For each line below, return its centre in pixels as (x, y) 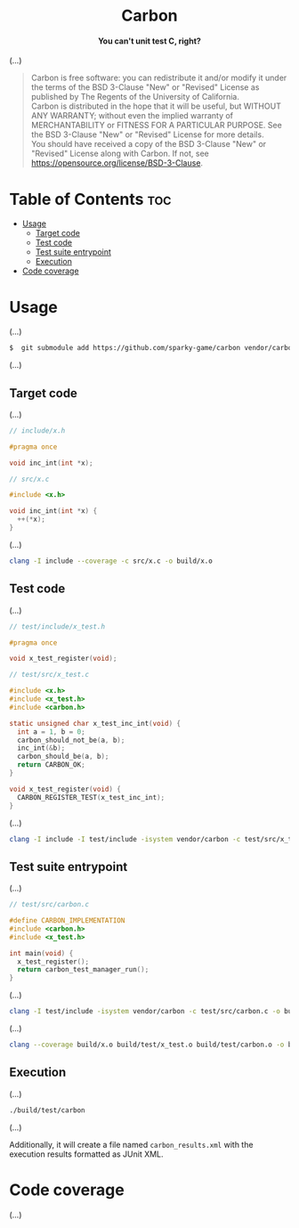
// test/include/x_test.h (57, 626)
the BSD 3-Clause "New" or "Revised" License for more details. (147, 134)
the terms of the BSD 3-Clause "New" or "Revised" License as (145, 87)
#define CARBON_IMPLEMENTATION (67, 921)
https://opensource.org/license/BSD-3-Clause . (117, 163)
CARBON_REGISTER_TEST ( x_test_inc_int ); (91, 797)
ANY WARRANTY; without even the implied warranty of (132, 116)
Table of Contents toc (90, 199)
